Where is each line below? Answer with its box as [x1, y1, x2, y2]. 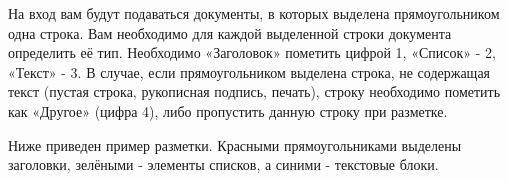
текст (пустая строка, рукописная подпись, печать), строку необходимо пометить [8, 81, 501, 102]
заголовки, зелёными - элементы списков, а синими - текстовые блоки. [8, 154, 439, 175]
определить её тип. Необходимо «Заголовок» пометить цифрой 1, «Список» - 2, [8, 42, 496, 63]
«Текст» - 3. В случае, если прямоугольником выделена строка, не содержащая [8, 61, 491, 82]
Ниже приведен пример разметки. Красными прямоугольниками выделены [8, 134, 462, 155]
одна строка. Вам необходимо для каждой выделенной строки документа [8, 22, 452, 43]
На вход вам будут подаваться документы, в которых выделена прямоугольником [8, 3, 500, 23]
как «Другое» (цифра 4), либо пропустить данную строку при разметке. [8, 100, 448, 121]
